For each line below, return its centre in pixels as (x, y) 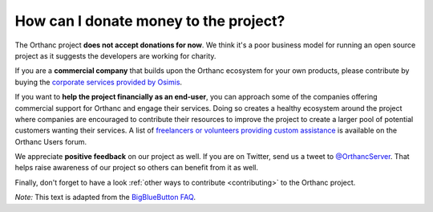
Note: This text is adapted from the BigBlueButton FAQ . (105, 198)
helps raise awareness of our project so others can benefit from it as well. (137, 168)
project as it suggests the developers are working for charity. (115, 55)
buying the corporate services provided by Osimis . (99, 82)
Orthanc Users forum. (51, 141)
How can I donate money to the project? (150, 21)
